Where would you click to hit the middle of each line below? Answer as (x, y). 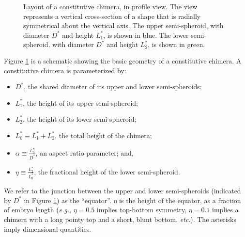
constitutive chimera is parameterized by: (65, 70)
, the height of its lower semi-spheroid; (80, 119)
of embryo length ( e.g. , (38, 210)
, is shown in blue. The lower (146, 35)
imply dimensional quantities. (48, 229)
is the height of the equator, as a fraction (180, 200)
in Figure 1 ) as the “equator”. (68, 200)
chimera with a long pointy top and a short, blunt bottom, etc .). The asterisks (120, 219)
